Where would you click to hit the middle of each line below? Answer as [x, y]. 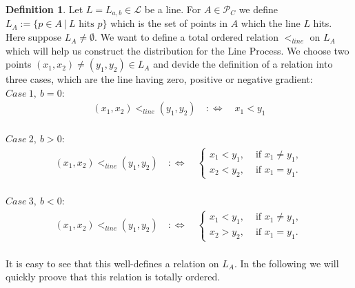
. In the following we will [286, 263]
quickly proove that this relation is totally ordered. [113, 277]
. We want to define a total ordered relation [186, 37]
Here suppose [34, 37]
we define [258, 9]
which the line [271, 23]
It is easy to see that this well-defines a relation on [112, 263]
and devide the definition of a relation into [243, 64]
